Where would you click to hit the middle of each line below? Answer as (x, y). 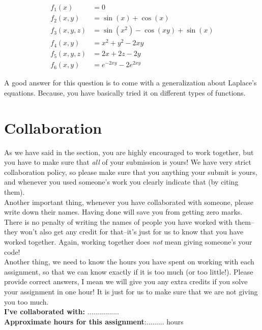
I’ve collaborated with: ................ (62, 311)
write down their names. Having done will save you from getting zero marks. (123, 212)
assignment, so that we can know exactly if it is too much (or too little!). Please (129, 271)
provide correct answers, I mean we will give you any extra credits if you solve (126, 281)
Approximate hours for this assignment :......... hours (94, 321)
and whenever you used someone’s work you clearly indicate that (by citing (121, 182)
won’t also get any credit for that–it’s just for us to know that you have (132, 232)
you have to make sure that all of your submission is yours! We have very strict (128, 162)
